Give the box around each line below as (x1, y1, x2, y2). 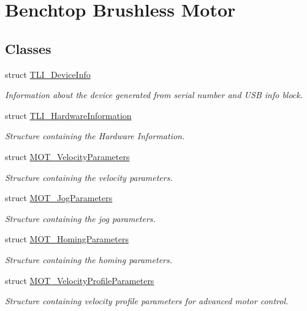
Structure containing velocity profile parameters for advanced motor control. (5, 294, 289, 307)
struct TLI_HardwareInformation (5, 109, 132, 121)
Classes (5, 39, 51, 58)
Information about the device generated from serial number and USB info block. (5, 88, 303, 101)
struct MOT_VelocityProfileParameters (5, 274, 154, 286)
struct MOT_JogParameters (5, 191, 113, 204)
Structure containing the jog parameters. (5, 212, 156, 225)
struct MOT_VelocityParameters (5, 150, 130, 163)
